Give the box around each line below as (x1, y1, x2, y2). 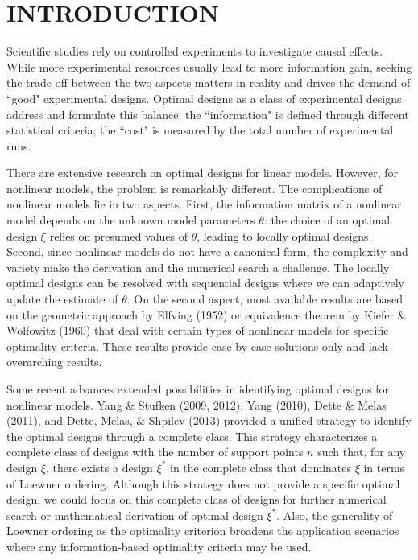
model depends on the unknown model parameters (6, 212, 255, 229)
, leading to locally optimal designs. (197, 227, 372, 244)
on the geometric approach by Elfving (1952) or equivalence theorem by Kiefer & (6, 306, 407, 323)
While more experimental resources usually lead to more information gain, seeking (6, 58, 412, 75)
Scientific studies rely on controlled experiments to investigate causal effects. (6, 43, 383, 60)
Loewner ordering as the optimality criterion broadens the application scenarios (6, 522, 399, 539)
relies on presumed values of (49, 227, 188, 244)
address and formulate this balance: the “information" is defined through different (6, 105, 409, 122)
